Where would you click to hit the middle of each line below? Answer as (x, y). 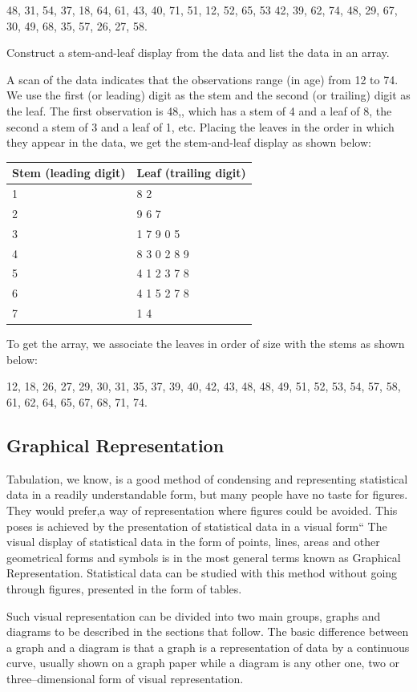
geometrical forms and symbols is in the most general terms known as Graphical (204, 557)
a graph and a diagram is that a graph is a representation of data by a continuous (208, 647)
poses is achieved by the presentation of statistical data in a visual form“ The (197, 526)
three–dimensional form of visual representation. (125, 678)
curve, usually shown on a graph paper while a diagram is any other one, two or (203, 663)
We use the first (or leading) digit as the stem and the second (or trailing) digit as (208, 95)
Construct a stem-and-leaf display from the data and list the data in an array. (198, 53)
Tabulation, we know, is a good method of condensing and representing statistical (207, 478)
